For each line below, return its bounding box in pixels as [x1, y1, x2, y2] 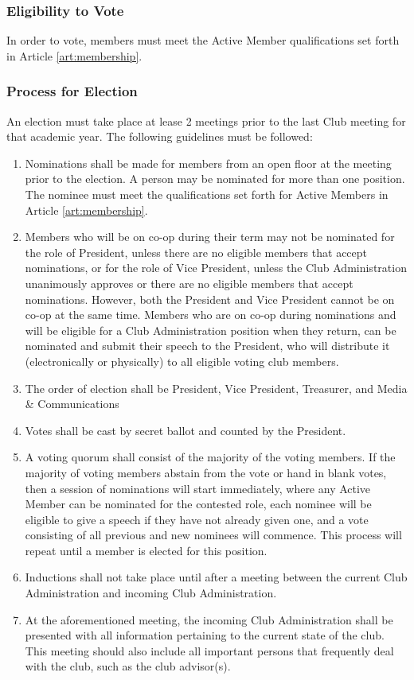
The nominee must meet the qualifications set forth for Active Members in [25, 186, 389, 202]
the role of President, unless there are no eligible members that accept [25, 243, 368, 260]
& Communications [25, 395, 119, 412]
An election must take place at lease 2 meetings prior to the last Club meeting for [6, 112, 406, 129]
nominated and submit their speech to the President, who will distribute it [25, 337, 390, 354]
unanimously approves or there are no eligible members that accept [25, 274, 353, 291]
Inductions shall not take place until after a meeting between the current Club [25, 569, 408, 585]
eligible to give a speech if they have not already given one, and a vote [25, 511, 369, 527]
